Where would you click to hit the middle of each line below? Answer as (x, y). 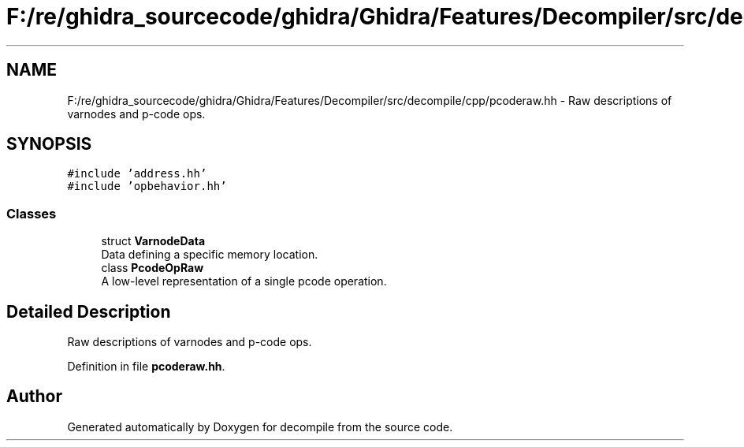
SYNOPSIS (49, 144)
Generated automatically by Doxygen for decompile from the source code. (260, 427)
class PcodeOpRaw (153, 268)
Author (34, 397)
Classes (32, 213)
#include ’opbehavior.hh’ (147, 186)
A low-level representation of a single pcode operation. (244, 281)
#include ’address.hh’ (137, 174)
